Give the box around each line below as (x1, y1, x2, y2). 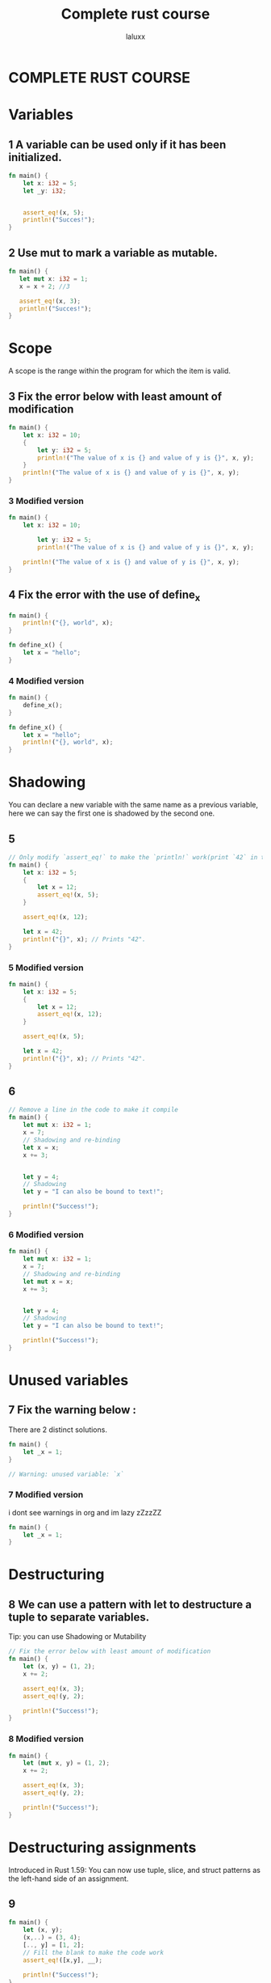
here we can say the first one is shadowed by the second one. (8, 808, 215, 818)
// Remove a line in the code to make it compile (8, 1106, 179, 1114)
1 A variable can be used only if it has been (8, 138, 227, 151)
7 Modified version (8, 1489, 84, 1501)
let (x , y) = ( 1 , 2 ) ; (23, 1663, 95, 1671)
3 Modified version (8, 495, 85, 506)
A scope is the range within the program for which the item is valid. (8, 366, 231, 376)
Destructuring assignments (8, 1838, 197, 1857)
